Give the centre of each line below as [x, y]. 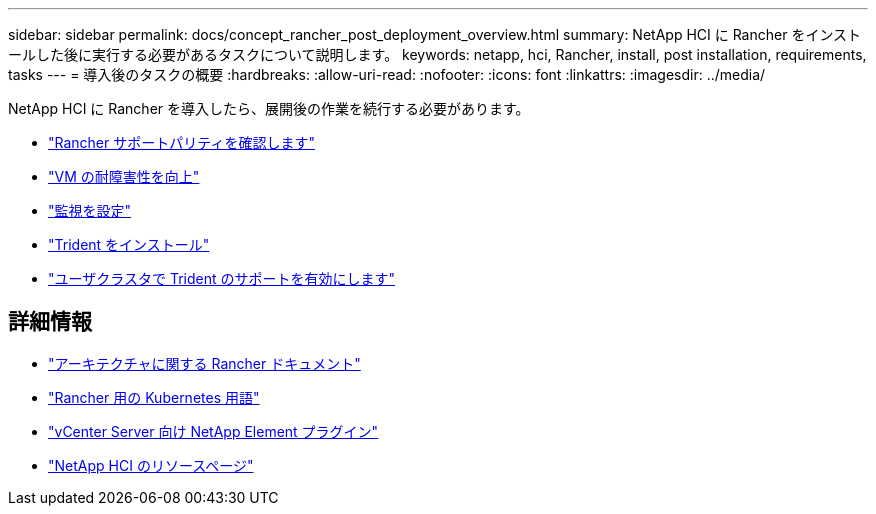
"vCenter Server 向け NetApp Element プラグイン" [213, 431]
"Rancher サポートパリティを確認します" [181, 142]
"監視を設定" [90, 210]
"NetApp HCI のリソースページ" [151, 465]
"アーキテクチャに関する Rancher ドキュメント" [204, 363]
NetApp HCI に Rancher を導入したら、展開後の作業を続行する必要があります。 [269, 108]
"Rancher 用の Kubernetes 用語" [154, 397]
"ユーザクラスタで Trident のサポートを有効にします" [221, 278]
